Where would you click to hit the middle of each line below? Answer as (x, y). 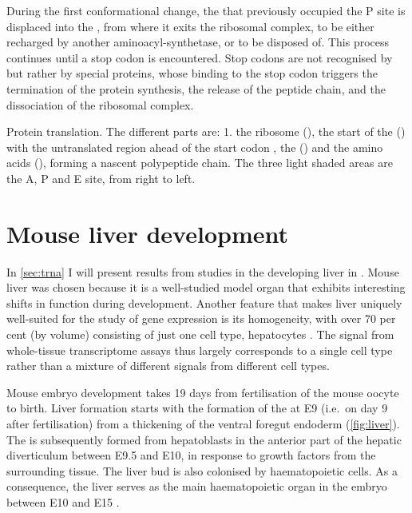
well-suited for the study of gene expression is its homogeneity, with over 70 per (201, 318)
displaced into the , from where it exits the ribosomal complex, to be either (190, 26)
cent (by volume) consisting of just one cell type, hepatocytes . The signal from (200, 334)
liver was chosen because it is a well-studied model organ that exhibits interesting (206, 287)
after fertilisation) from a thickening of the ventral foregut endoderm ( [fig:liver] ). (203, 424)
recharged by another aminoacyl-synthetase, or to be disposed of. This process (198, 42)
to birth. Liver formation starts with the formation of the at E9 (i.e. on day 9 (197, 408)
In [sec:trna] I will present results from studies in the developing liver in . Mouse (203, 271)
